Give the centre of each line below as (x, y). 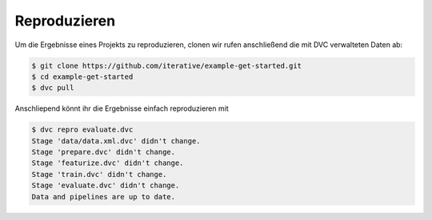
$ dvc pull (53, 88)
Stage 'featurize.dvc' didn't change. (108, 163)
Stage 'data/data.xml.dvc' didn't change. (116, 141)
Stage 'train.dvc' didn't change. (99, 174)
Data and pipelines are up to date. (104, 196)
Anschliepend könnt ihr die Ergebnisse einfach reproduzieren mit (122, 108)
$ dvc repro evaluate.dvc (82, 130)
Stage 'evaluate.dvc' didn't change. (106, 186)
